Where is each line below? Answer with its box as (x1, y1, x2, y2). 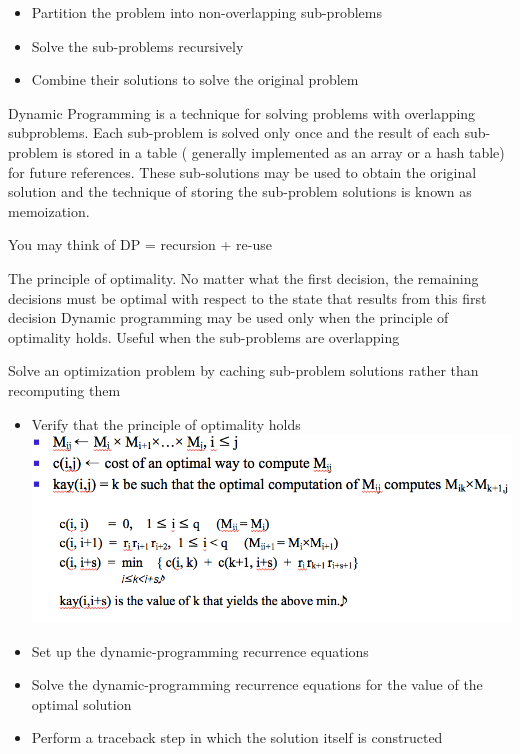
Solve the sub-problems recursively (31, 35, 244, 56)
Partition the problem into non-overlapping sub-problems (31, 2, 382, 22)
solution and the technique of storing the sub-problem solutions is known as (8, 181, 472, 202)
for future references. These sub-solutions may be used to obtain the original (8, 161, 477, 182)
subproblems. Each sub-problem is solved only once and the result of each (8, 122, 460, 143)
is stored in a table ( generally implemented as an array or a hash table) (62, 141, 505, 162)
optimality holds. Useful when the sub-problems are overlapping (8, 326, 400, 347)
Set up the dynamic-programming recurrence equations (31, 640, 369, 661)
